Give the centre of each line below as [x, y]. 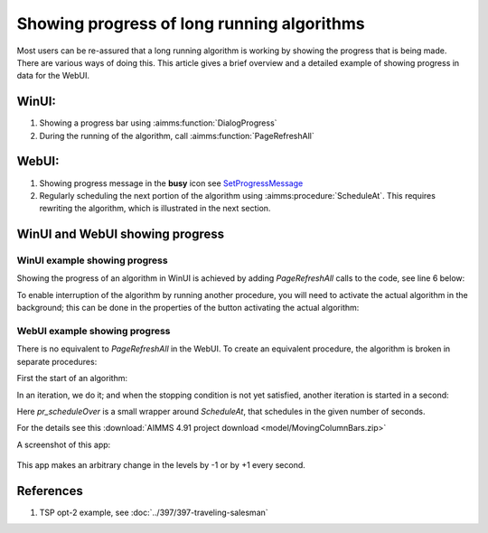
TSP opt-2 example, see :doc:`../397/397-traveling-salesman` [154, 513]
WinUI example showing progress [92, 260]
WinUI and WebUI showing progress [121, 234]
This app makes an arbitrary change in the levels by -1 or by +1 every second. [161, 465]
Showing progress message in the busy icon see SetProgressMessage [171, 183]
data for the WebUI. [53, 76]
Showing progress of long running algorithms [191, 23]
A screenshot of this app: [64, 444]
